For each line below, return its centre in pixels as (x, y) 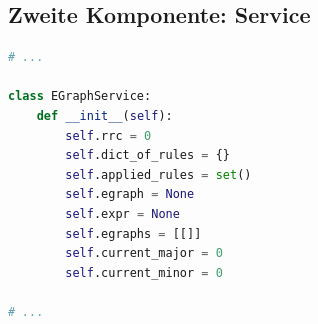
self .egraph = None (130, 194)
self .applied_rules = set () (158, 174)
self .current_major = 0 (144, 253)
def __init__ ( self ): (104, 115)
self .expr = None (122, 213)
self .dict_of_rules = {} (147, 155)
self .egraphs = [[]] (133, 233)
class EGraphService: (80, 96)
